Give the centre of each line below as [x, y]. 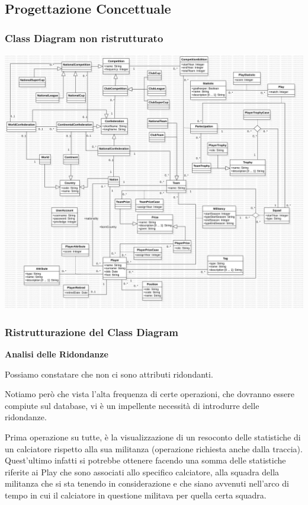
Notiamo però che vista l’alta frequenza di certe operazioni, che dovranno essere [150, 394]
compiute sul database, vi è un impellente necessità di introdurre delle [132, 405]
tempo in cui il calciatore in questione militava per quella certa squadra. [136, 495]
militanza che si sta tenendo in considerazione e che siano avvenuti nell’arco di [147, 483]
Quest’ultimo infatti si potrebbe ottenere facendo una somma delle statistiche [145, 460]
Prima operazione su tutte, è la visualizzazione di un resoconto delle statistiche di [153, 437]
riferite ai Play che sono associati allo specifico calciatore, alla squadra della [142, 472]
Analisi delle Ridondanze [57, 354]
